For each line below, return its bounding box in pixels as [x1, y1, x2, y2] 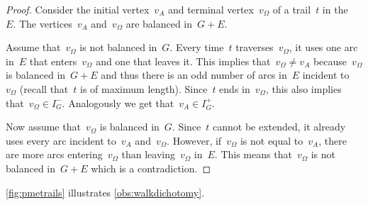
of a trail [272, 2, 311, 16]
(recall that [19, 81, 69, 96]
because [313, 53, 347, 68]
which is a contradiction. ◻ [91, 160, 211, 175]
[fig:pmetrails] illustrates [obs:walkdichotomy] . [6, 184, 205, 199]
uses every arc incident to [6, 133, 116, 148]
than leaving [121, 147, 175, 162]
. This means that [214, 147, 292, 162]
